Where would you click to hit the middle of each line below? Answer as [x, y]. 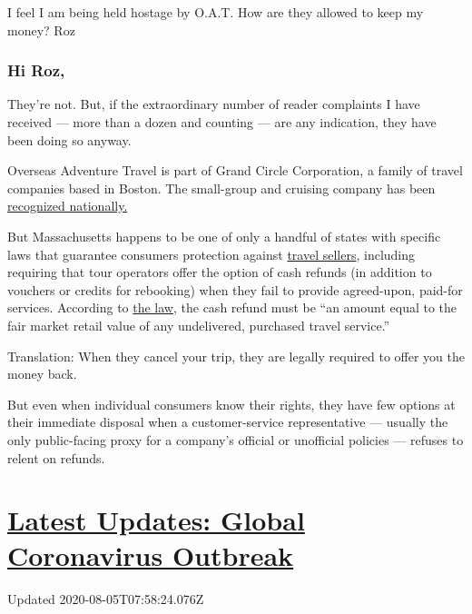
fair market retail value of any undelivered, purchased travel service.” [199, 325]
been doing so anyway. [69, 139]
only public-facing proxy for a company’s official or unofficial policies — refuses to [236, 439]
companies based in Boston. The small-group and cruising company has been [221, 188]
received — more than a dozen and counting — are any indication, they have [222, 122]
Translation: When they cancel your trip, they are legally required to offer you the [236, 356]
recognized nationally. [68, 206]
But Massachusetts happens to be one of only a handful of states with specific [224, 236]
